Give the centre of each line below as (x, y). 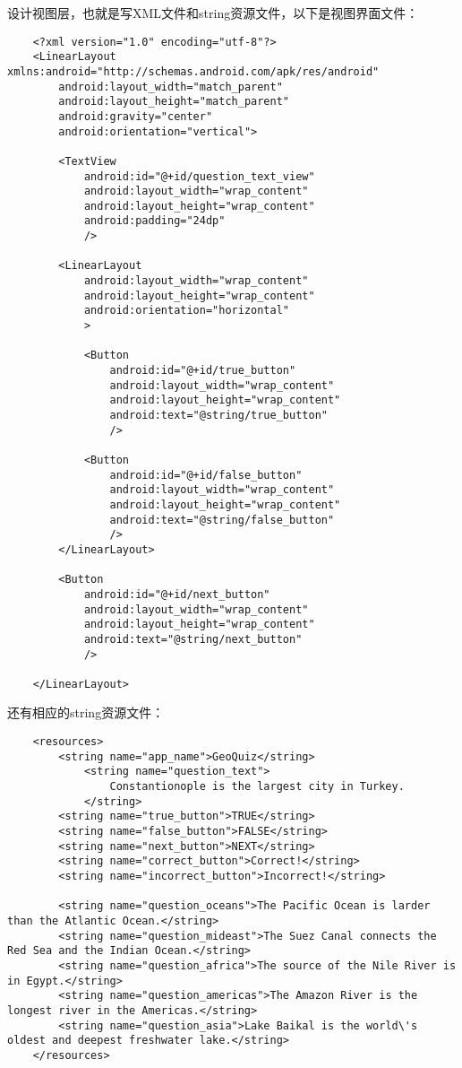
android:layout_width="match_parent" (171, 87)
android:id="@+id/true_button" (203, 371)
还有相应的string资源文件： (86, 712)
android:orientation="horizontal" (186, 311)
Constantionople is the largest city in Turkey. (257, 787)
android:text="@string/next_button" (193, 639)
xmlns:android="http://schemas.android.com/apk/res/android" (193, 71)
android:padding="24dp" (154, 221)
